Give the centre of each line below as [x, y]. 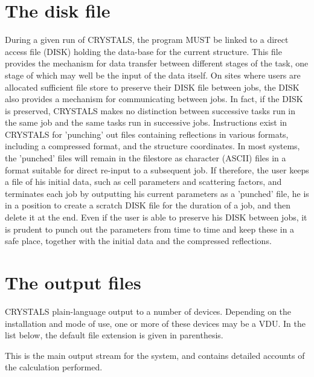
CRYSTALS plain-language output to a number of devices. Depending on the [148, 311]
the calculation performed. [54, 367]
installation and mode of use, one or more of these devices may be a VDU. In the [155, 323]
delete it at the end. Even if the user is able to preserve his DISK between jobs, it [156, 217]
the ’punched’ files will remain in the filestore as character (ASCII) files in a [146, 158]
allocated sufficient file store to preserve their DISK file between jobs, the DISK [152, 87]
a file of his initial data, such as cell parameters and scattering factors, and [143, 182]
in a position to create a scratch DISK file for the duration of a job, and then [148, 205]
